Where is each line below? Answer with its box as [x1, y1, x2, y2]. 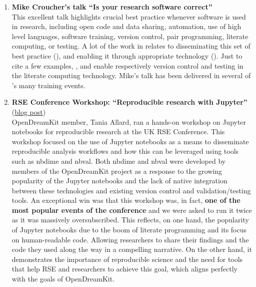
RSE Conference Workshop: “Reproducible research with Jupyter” [11, 97, 247, 107]
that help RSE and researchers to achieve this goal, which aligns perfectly [11, 263, 237, 274]
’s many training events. [11, 80, 85, 90]
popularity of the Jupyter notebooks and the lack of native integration [11, 175, 227, 186]
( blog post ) [11, 106, 46, 117]
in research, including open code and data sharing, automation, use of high [11, 21, 241, 32]
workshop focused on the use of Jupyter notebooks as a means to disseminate [11, 136, 249, 146]
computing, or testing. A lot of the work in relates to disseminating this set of [11, 41, 250, 51]
